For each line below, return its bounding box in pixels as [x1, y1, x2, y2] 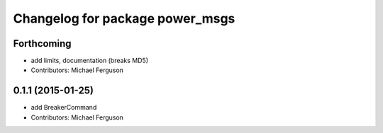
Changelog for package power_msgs [13, 11, 235, 26]
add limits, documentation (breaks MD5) [30, 57, 149, 65]
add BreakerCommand [30, 103, 97, 112]
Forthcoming [13, 37, 72, 50]
